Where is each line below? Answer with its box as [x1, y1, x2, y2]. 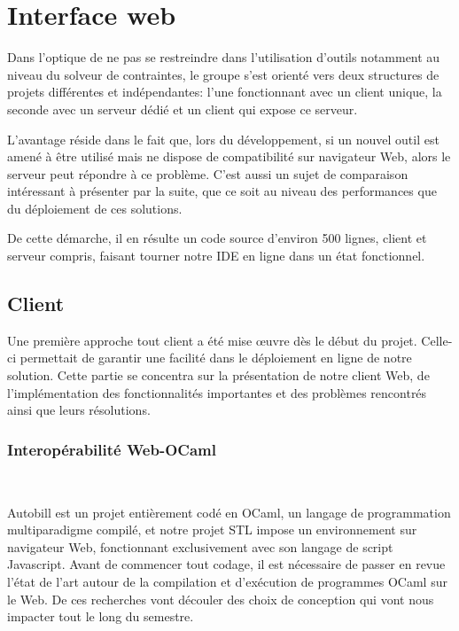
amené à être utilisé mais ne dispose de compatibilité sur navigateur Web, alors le [7, 147, 451, 166]
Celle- [421, 331, 453, 349]
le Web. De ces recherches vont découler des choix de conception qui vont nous [7, 589, 434, 608]
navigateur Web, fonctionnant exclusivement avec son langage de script [7, 537, 393, 556]
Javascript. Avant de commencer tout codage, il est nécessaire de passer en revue [7, 555, 446, 573]
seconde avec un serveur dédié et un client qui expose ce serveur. [7, 99, 358, 118]
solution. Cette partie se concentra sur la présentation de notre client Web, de [7, 366, 430, 385]
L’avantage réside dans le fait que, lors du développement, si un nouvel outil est [7, 129, 440, 148]
